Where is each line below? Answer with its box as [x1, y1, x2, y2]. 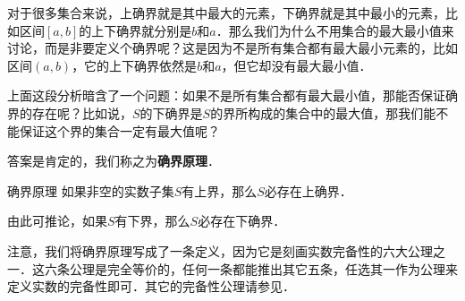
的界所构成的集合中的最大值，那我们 [210, 103, 424, 122]
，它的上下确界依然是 [72, 56, 198, 74]
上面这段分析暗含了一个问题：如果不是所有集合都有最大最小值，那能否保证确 [7, 86, 458, 105]
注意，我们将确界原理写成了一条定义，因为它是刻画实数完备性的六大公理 [7, 241, 433, 260]
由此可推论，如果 [7, 211, 107, 230]
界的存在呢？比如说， [7, 103, 132, 122]
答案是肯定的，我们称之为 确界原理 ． [7, 151, 220, 170]
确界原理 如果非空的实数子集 [7, 181, 174, 200]
